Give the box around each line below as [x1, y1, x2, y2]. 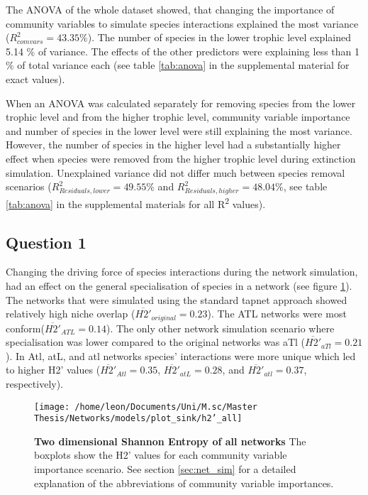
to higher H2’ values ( [6, 362, 101, 377]
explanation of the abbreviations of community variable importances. [34, 475, 334, 490]
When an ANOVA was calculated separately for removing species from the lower [6, 95, 356, 110]
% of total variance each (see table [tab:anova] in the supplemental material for [6, 58, 350, 72]
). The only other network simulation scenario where [106, 320, 335, 335]
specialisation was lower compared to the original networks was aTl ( [6, 334, 306, 349]
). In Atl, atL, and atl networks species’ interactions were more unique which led [6, 348, 356, 363]
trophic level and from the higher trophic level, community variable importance [6, 109, 350, 124]
